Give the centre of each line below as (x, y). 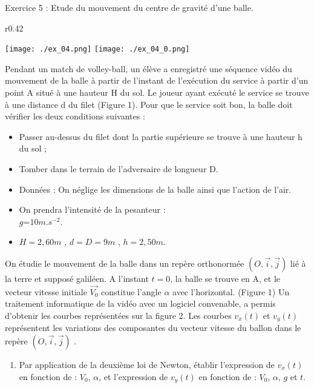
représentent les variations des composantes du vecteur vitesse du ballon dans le (153, 328)
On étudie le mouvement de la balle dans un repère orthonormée (125, 263)
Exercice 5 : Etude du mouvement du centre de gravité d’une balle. (129, 7)
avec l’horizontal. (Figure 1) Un (231, 291)
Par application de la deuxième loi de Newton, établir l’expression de (147, 365)
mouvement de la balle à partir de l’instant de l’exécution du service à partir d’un (157, 80)
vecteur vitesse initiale (46, 291)
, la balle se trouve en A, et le (225, 278)
